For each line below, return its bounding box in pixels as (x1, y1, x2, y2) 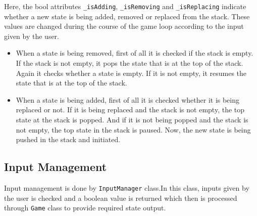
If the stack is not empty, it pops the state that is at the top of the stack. (16, 58, 243, 68)
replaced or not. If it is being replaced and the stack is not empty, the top (16, 104, 245, 115)
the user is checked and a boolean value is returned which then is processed (4, 192, 237, 203)
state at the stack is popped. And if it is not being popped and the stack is (16, 114, 248, 124)
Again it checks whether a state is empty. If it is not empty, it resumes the (16, 67, 247, 78)
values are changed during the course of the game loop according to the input (4, 21, 244, 31)
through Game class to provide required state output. (4, 202, 166, 213)
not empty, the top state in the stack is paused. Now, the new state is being (16, 124, 251, 135)
